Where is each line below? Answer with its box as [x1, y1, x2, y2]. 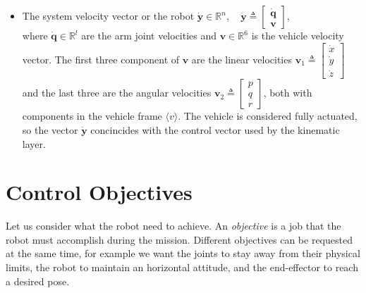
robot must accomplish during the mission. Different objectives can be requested [6, 232, 353, 247]
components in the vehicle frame [22, 108, 162, 123]
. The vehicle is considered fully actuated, [178, 108, 358, 123]
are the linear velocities [191, 51, 292, 66]
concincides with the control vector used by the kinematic [90, 122, 340, 137]
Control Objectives [6, 177, 193, 206]
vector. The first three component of [22, 51, 180, 66]
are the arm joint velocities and [81, 28, 217, 42]
